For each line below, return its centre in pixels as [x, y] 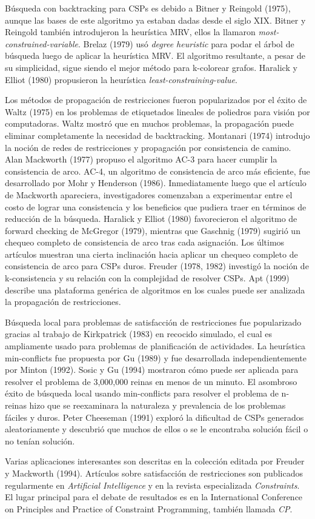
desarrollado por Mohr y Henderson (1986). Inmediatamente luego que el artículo [156, 183]
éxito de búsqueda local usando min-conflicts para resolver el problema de [142, 393]
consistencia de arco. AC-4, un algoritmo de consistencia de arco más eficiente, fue [157, 171]
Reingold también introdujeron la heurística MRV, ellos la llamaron [130, 32]
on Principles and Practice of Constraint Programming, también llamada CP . [149, 508]
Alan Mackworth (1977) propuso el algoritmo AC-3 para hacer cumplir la [141, 159]
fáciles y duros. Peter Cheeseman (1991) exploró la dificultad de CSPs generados [154, 417]
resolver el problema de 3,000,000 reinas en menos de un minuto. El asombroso [151, 381]
